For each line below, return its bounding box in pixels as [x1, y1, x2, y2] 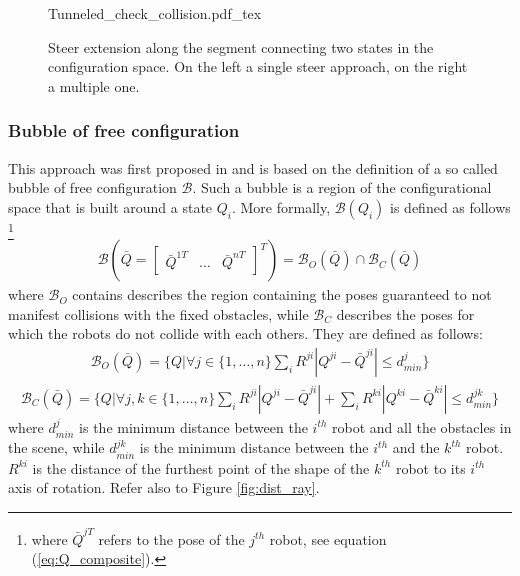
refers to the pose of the [98, 528, 245, 549]
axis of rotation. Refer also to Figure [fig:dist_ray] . [8, 477, 320, 498]
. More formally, [231, 196, 331, 217]
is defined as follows [390, 196, 511, 217]
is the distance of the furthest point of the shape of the [32, 457, 370, 478]
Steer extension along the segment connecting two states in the [48, 36, 434, 57]
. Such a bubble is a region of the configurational [192, 177, 492, 198]
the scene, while [8, 437, 105, 458]
